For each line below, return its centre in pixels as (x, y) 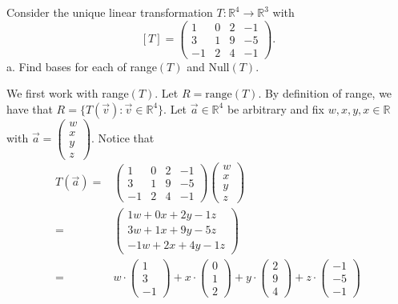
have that (30, 108)
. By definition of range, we (325, 93)
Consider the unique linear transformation (110, 12)
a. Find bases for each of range (82, 66)
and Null (208, 66)
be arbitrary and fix (276, 108)
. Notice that (123, 138)
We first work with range (68, 93)
